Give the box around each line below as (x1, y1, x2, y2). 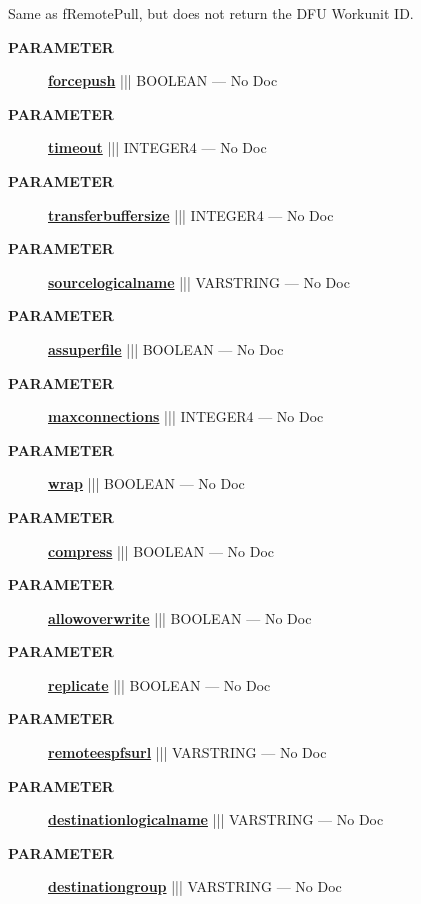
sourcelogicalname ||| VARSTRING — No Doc (48, 271, 350, 292)
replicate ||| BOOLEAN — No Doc (48, 674, 271, 695)
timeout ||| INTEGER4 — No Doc (48, 137, 267, 158)
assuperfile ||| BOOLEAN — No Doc (48, 338, 284, 359)
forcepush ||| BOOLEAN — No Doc (48, 70, 278, 91)
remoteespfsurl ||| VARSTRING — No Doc (48, 742, 327, 763)
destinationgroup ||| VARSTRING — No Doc (48, 876, 342, 897)
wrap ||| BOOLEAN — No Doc (48, 473, 245, 494)
